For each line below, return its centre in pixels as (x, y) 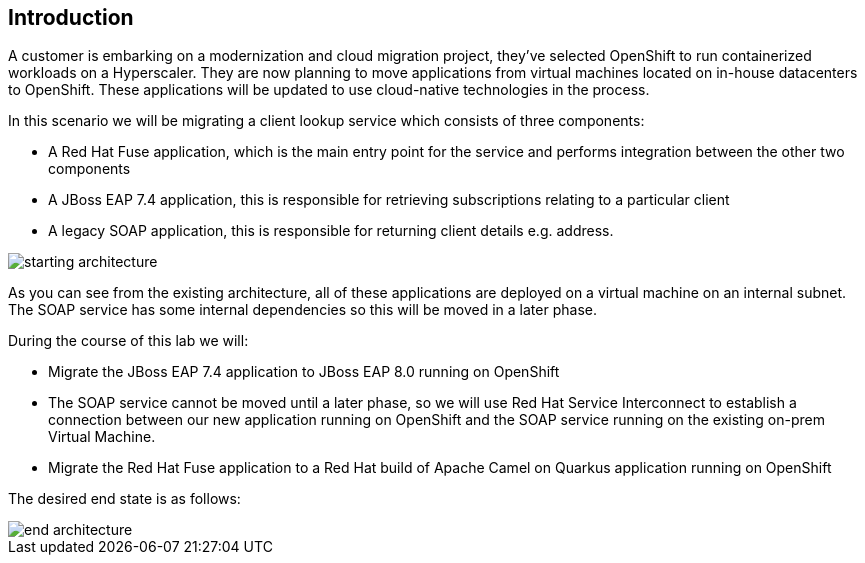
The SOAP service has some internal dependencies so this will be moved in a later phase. (302, 310)
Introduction (71, 17)
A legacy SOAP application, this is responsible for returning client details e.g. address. (331, 231)
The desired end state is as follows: (124, 499)
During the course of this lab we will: (128, 341)
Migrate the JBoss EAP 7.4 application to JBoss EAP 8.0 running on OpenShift (304, 372)
